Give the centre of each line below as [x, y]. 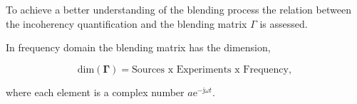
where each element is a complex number [95, 92]
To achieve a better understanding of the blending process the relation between [178, 9]
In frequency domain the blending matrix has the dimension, [138, 47]
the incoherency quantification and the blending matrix [126, 23]
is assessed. [284, 23]
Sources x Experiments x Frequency [210, 69]
